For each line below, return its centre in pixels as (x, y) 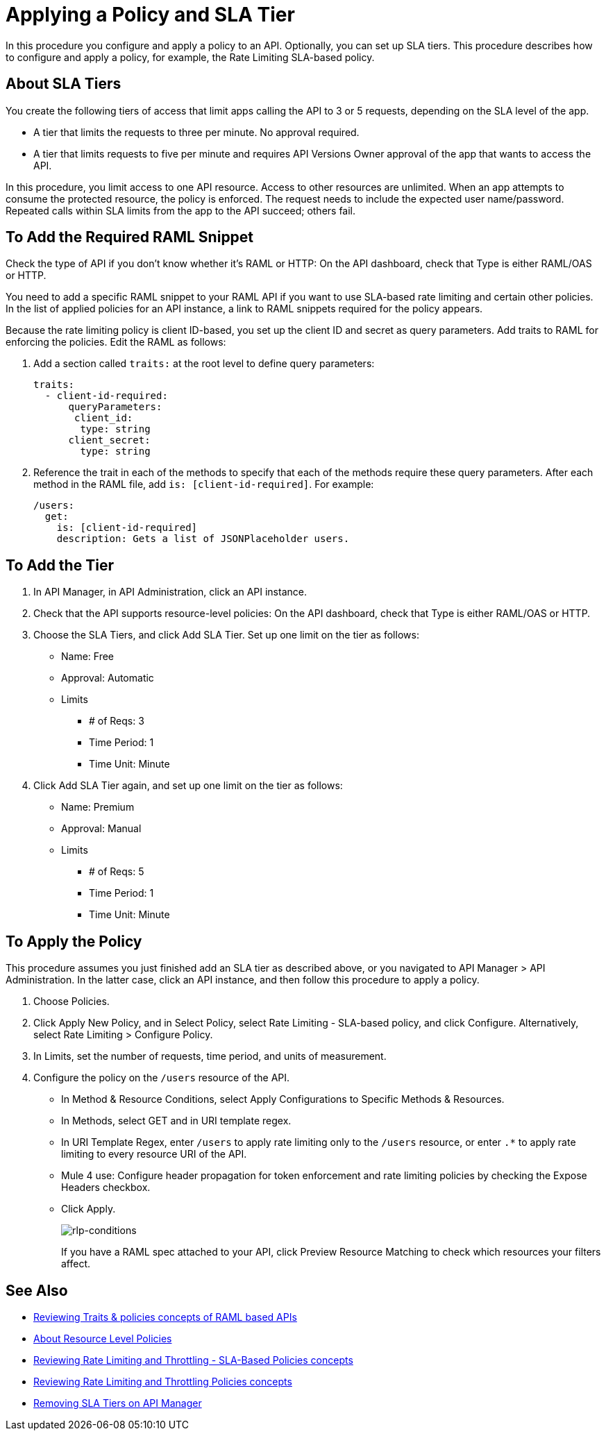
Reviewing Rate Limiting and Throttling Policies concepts (163, 1381)
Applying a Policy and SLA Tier (150, 15)
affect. (76, 1264)
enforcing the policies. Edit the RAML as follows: (116, 342)
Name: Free (88, 657)
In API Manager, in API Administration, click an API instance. (170, 592)
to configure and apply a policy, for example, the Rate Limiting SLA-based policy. (190, 57)
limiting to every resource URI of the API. (154, 1154)
